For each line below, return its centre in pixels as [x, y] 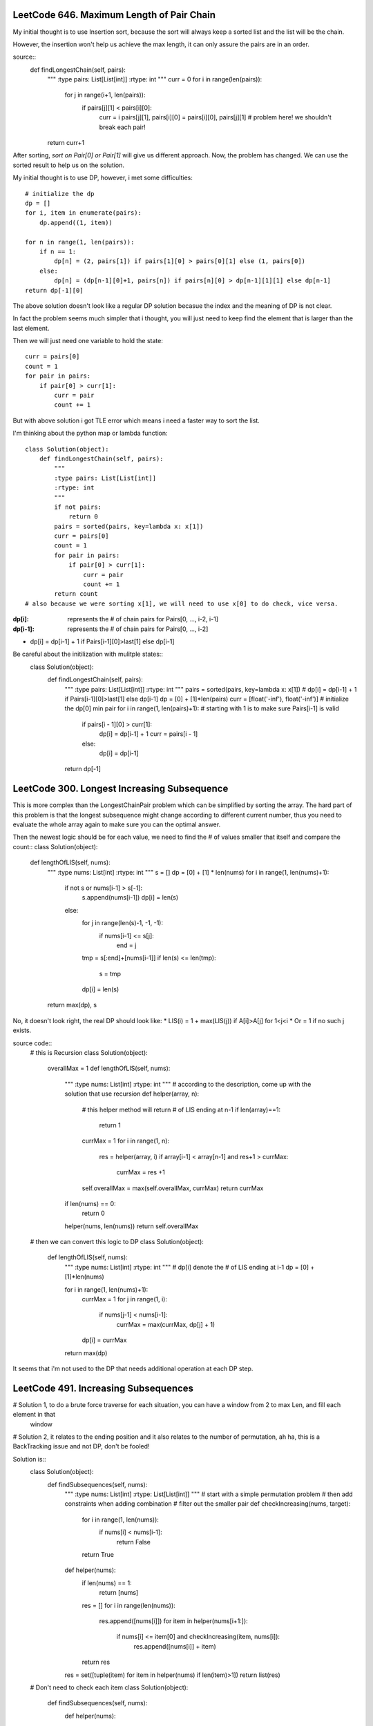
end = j [126, 945]
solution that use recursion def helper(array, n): [132, 1094]
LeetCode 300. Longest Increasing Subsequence [121, 789]
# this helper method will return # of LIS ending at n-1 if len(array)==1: [181, 1109]
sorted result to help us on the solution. [68, 165]
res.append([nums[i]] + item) [175, 1646]
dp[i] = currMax [104, 1340]
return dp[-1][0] [54, 290]
